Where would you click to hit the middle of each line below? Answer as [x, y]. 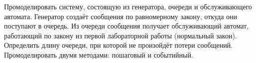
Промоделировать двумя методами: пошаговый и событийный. [99, 54]
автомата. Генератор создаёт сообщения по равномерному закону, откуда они [121, 16]
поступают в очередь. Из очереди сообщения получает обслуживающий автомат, [127, 26]
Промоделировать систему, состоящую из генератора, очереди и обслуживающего [128, 6]
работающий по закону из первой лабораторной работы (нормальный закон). [121, 35]
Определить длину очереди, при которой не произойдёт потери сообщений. [119, 45]
